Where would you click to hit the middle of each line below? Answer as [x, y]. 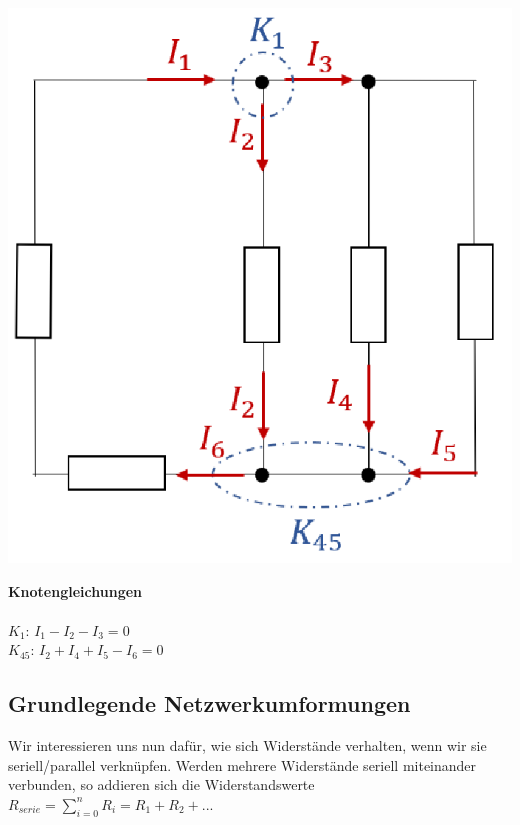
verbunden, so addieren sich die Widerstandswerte [161, 784]
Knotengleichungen [75, 590]
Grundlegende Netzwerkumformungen [209, 703]
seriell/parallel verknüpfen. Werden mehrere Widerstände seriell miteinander [242, 764]
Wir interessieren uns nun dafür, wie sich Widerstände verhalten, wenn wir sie [247, 745]
